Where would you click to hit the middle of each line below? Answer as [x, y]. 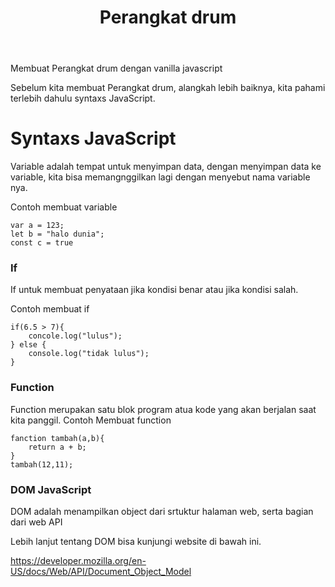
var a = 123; [37, 226]
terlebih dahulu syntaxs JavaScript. [83, 98]
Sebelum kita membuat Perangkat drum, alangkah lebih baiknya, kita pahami [168, 88]
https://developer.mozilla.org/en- [78, 561]
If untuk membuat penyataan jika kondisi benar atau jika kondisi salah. [154, 290]
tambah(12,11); [42, 464]
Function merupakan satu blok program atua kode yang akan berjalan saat [163, 409]
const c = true [42, 243]
